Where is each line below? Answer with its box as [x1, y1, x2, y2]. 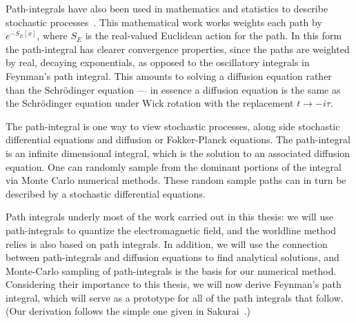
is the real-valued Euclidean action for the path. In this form [85, 28, 342, 43]
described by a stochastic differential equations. [6, 186, 206, 200]
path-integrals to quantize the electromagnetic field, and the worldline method [6, 222, 336, 237]
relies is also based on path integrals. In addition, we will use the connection [6, 236, 328, 251]
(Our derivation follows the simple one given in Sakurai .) [6, 304, 250, 318]
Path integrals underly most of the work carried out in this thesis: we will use [6, 209, 333, 224]
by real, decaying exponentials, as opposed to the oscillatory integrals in [6, 55, 310, 70]
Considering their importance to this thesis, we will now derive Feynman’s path [6, 277, 342, 291]
